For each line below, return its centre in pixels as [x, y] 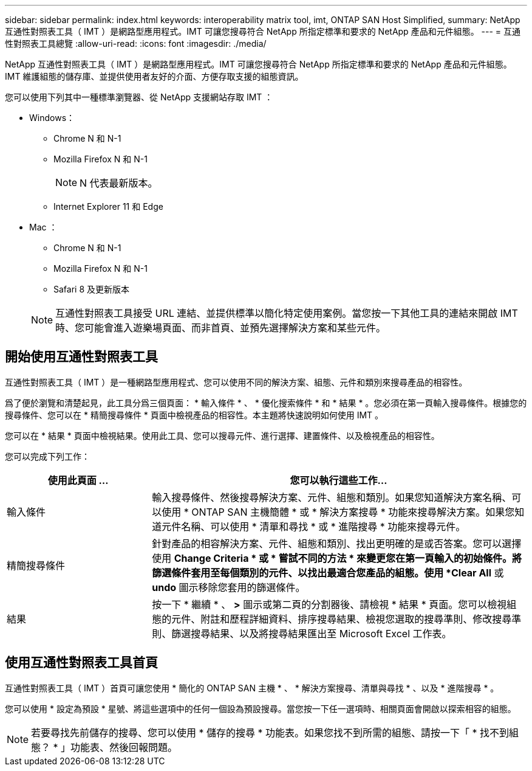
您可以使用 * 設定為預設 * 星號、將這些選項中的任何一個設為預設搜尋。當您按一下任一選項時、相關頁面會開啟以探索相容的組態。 [261, 708]
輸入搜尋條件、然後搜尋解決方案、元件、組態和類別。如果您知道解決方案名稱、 [332, 497]
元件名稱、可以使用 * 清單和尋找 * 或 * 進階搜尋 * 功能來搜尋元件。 [314, 526]
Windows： [52, 118]
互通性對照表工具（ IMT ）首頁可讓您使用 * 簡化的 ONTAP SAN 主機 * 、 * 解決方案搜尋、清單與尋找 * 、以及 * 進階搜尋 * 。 [252, 688]
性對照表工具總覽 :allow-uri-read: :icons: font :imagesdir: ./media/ [136, 43]
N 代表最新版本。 [119, 183]
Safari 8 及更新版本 [92, 289]
